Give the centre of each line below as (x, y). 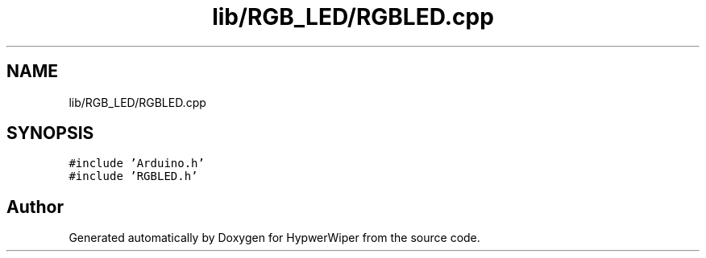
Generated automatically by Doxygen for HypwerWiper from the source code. (274, 238)
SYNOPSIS (50, 133)
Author (35, 207)
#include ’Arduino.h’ (137, 164)
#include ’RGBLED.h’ (133, 176)
